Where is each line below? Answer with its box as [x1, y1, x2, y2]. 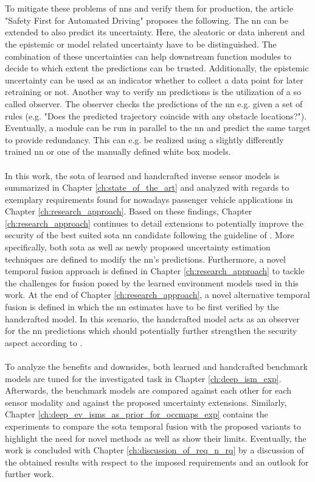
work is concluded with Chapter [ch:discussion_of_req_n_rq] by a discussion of [5, 444, 304, 456]
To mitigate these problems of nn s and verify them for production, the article [5, 2, 294, 15]
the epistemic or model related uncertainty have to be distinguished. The [5, 37, 277, 50]
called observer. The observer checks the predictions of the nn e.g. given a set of [5, 97, 303, 110]
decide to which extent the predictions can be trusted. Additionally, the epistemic [5, 62, 309, 74]
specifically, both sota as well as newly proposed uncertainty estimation [5, 241, 271, 253]
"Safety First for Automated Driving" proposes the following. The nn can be [5, 13, 288, 26]
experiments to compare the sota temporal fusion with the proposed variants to [5, 419, 301, 432]
